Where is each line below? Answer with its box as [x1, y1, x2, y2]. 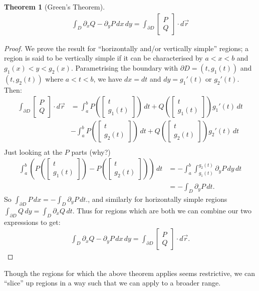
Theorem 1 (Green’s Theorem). [4, 2, 105, 12]
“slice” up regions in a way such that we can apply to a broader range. [4, 277, 221, 288]
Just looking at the [4, 146, 63, 157]
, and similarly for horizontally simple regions [88, 193, 227, 204]
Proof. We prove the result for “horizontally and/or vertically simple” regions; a [4, 43, 249, 53]
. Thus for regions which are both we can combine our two [72, 205, 252, 215]
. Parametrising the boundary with [71, 62, 178, 73]
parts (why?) [71, 146, 111, 157]
